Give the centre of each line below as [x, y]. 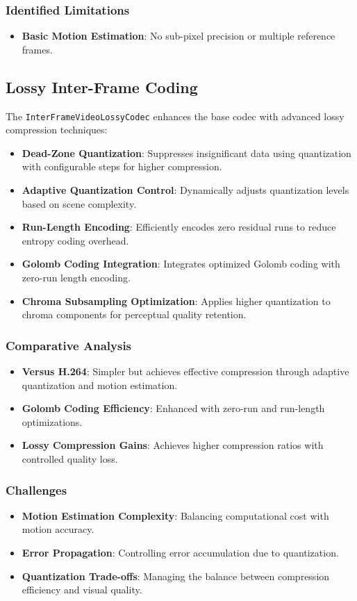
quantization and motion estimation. [100, 385]
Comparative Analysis [69, 345]
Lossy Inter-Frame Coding [102, 87]
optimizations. [52, 421]
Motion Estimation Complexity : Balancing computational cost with [175, 515]
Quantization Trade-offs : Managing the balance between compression [176, 576]
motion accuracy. [58, 529]
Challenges [36, 489]
